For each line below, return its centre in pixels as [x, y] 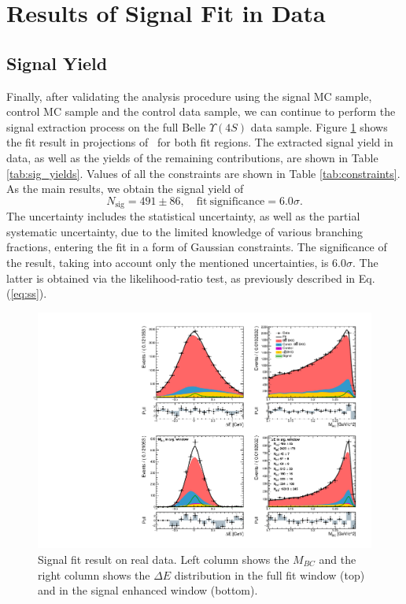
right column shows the [94, 574]
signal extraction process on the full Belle [106, 126]
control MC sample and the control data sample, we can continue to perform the [201, 111]
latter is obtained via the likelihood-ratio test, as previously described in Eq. [191, 278]
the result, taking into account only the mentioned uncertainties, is [168, 262]
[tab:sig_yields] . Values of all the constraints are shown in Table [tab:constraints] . [203, 173]
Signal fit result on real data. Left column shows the [164, 559]
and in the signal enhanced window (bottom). [148, 590]
